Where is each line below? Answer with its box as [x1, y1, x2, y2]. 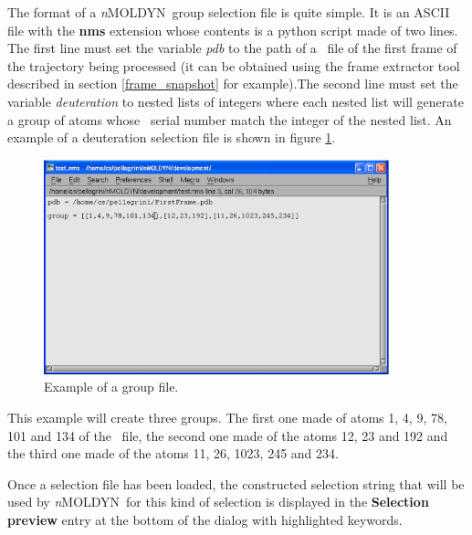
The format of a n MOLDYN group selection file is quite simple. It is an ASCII [7, 3, 450, 21]
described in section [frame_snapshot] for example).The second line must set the [7, 74, 458, 93]
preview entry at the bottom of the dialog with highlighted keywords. [7, 510, 403, 529]
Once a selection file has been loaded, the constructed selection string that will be [7, 474, 465, 493]
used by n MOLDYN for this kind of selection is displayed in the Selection [7, 492, 429, 511]
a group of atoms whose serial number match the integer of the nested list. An [7, 110, 452, 129]
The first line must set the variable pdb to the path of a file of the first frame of [7, 38, 457, 58]
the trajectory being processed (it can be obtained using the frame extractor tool [7, 56, 460, 75]
